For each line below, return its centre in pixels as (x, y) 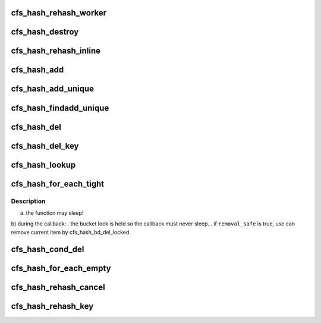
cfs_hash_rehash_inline (56, 51)
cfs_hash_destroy (45, 32)
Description (28, 201)
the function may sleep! (55, 213)
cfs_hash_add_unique (53, 89)
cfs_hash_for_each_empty (61, 268)
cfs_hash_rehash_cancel (58, 287)
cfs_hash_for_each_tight (57, 184)
